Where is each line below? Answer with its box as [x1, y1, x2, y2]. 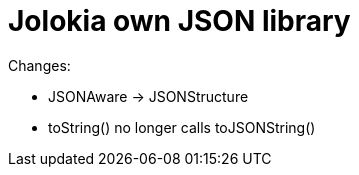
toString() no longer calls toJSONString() [48, 118, 316, 136]
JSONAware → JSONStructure [48, 87, 249, 105]
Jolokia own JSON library [8, 4, 351, 38]
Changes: [8, 56, 71, 74]
